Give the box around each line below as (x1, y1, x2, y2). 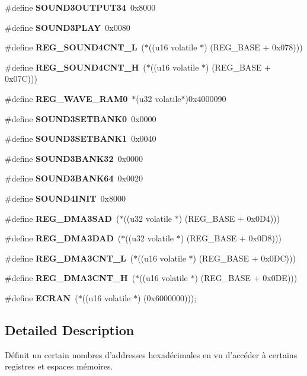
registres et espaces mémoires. (5, 360, 113, 372)
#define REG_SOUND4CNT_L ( (5, 41, 145, 53)
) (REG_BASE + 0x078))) (204, 41, 303, 53)
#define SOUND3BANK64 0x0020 (5, 172, 143, 184)
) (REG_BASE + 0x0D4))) (178, 212, 280, 224)
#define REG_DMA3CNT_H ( (5, 272, 136, 284)
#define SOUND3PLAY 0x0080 (5, 21, 130, 33)
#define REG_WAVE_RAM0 (5, 92, 128, 104)
